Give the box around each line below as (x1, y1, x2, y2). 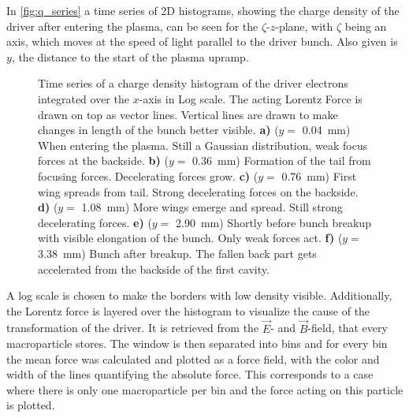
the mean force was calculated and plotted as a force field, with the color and (6, 350, 380, 367)
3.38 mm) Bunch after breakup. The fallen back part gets (38, 244, 317, 261)
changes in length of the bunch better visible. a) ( (38, 121, 279, 138)
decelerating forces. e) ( (38, 214, 152, 230)
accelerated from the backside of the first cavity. (38, 260, 270, 277)
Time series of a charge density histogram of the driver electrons (38, 75, 348, 91)
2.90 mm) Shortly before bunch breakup (176, 214, 371, 230)
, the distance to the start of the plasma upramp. (11, 48, 249, 65)
